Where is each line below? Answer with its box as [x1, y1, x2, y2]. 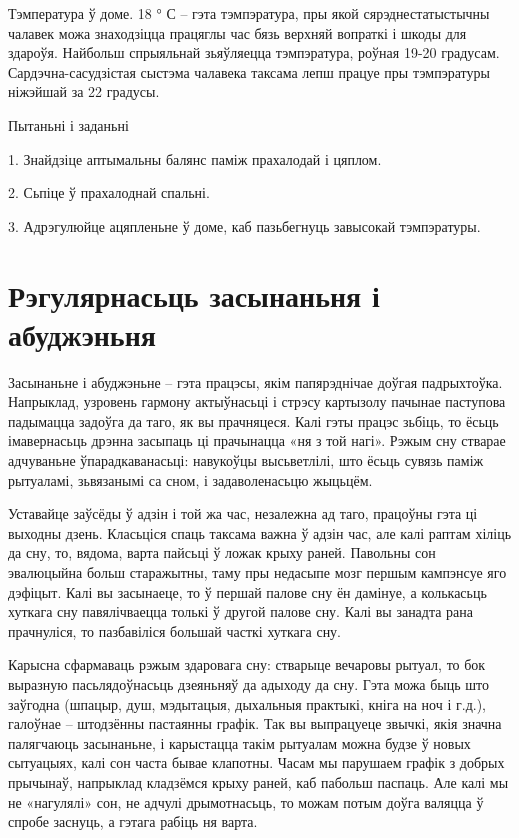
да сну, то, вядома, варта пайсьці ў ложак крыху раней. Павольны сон [8, 542, 436, 563]
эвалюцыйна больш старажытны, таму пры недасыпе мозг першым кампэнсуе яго [8, 562, 507, 582]
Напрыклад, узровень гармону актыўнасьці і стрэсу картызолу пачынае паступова [8, 391, 506, 412]
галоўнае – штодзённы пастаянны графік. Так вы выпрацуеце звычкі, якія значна [8, 713, 502, 734]
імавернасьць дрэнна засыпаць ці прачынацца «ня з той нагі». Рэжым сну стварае [8, 430, 506, 451]
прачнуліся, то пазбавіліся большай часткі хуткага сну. [8, 620, 342, 641]
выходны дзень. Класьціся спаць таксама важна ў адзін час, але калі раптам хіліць [8, 522, 512, 543]
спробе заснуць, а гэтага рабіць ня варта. [8, 811, 258, 832]
